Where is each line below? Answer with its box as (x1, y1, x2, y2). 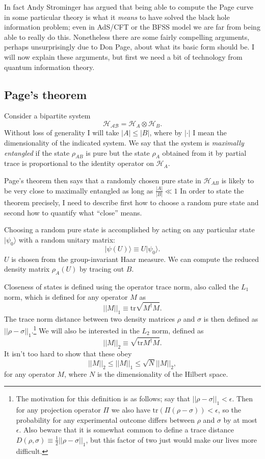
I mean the (193, 127, 227, 138)
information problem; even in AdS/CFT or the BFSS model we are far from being (4, 21, 260, 32)
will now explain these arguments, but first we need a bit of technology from (4, 51, 243, 62)
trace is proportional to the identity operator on (4, 158, 154, 168)
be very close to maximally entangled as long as (4, 185, 153, 196)
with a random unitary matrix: (18, 234, 115, 245)
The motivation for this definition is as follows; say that (16, 393, 190, 404)
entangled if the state (4, 147, 70, 158)
